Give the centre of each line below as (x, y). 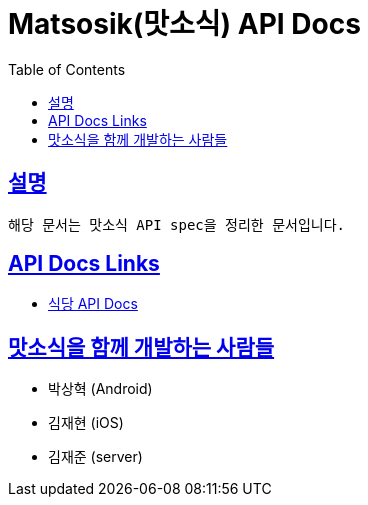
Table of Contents (67, 69)
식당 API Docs (93, 304)
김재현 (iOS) (86, 423)
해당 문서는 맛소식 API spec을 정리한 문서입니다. (176, 224)
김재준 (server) (95, 457)
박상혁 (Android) (100, 389)
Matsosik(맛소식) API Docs (184, 24)
